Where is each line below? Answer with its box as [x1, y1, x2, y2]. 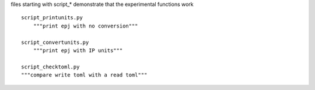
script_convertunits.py [21, 39, 89, 46]
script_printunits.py [21, 15, 83, 21]
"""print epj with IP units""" [33, 47, 123, 54]
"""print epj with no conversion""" [33, 22, 138, 29]
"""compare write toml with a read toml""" [21, 72, 148, 78]
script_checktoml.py [21, 63, 80, 70]
